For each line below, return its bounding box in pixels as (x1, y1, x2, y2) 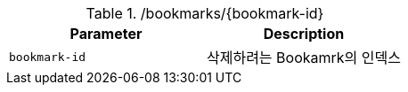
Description (263, 25, 345, 42)
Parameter (69, 25, 143, 42)
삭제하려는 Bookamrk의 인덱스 (206, 49, 401, 66)
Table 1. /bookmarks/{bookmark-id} (86, 4, 324, 22)
